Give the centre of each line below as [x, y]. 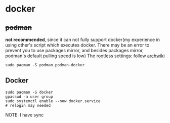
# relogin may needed [28, 105]
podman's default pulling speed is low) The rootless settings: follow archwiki [85, 56]
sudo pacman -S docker [29, 92]
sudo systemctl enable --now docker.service [53, 101]
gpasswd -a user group [29, 97]
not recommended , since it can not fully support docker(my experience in [83, 39]
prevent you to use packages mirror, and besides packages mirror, [75, 50]
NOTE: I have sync [25, 115]
